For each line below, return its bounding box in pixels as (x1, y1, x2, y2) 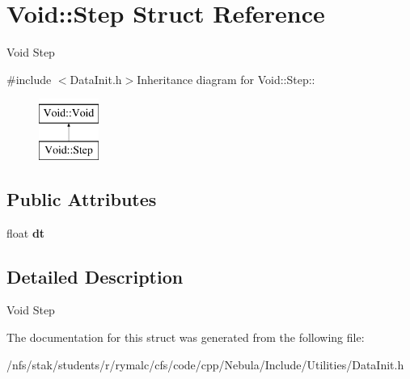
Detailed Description (6, 263, 184, 288)
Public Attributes (6, 186, 157, 211)
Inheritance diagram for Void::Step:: (137, 70, 315, 87)
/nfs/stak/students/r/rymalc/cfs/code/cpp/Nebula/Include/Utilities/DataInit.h (6, 356, 404, 373)
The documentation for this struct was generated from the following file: (6, 329, 365, 346)
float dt (6, 224, 45, 241)
